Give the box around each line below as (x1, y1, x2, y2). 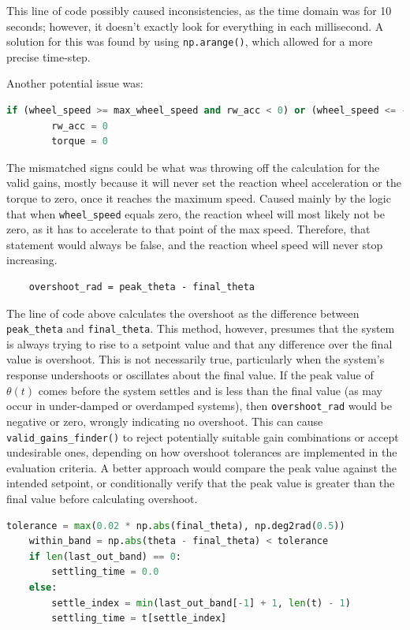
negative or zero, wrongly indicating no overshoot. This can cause (6, 412, 323, 429)
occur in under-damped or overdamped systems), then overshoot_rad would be (6, 397, 392, 414)
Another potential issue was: (6, 75, 143, 91)
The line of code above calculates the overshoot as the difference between (6, 304, 360, 321)
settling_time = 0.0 (51, 566, 159, 578)
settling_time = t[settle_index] (51, 613, 227, 624)
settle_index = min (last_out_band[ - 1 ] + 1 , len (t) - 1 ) (51, 597, 351, 609)
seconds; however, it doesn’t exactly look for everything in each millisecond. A (6, 17, 384, 34)
